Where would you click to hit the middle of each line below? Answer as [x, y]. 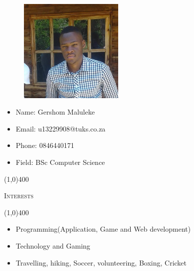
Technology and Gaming [53, 245]
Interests [19, 196]
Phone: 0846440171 [45, 145]
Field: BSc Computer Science [60, 162]
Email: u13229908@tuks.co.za [61, 128]
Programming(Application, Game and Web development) [103, 229]
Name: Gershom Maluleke [55, 112]
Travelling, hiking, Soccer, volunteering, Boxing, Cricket [101, 262]
